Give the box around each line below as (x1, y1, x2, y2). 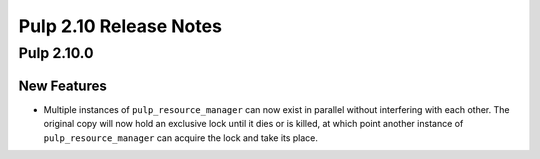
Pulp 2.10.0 (18, 44, 94, 62)
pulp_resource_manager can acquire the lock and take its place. (43, 131, 319, 144)
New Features (18, 77, 107, 94)
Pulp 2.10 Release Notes (18, 15, 222, 37)
